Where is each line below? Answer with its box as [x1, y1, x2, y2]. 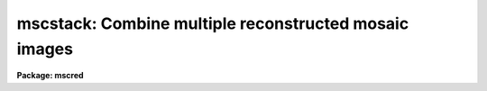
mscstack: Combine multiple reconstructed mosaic [16, 14, 409, 33]
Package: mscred [16, 70, 85, 81]
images [16, 39, 74, 59]
